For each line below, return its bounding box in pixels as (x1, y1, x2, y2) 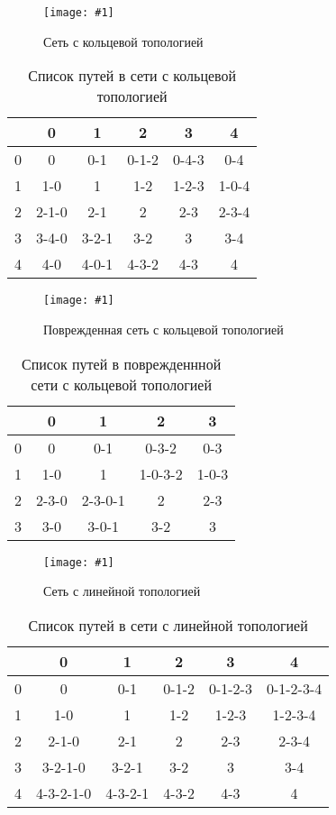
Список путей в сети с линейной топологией (28, 614, 308, 636)
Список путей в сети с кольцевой (28, 65, 237, 87)
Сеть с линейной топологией (43, 581, 201, 600)
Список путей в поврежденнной (22, 353, 222, 374)
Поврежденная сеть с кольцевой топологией (43, 319, 284, 338)
